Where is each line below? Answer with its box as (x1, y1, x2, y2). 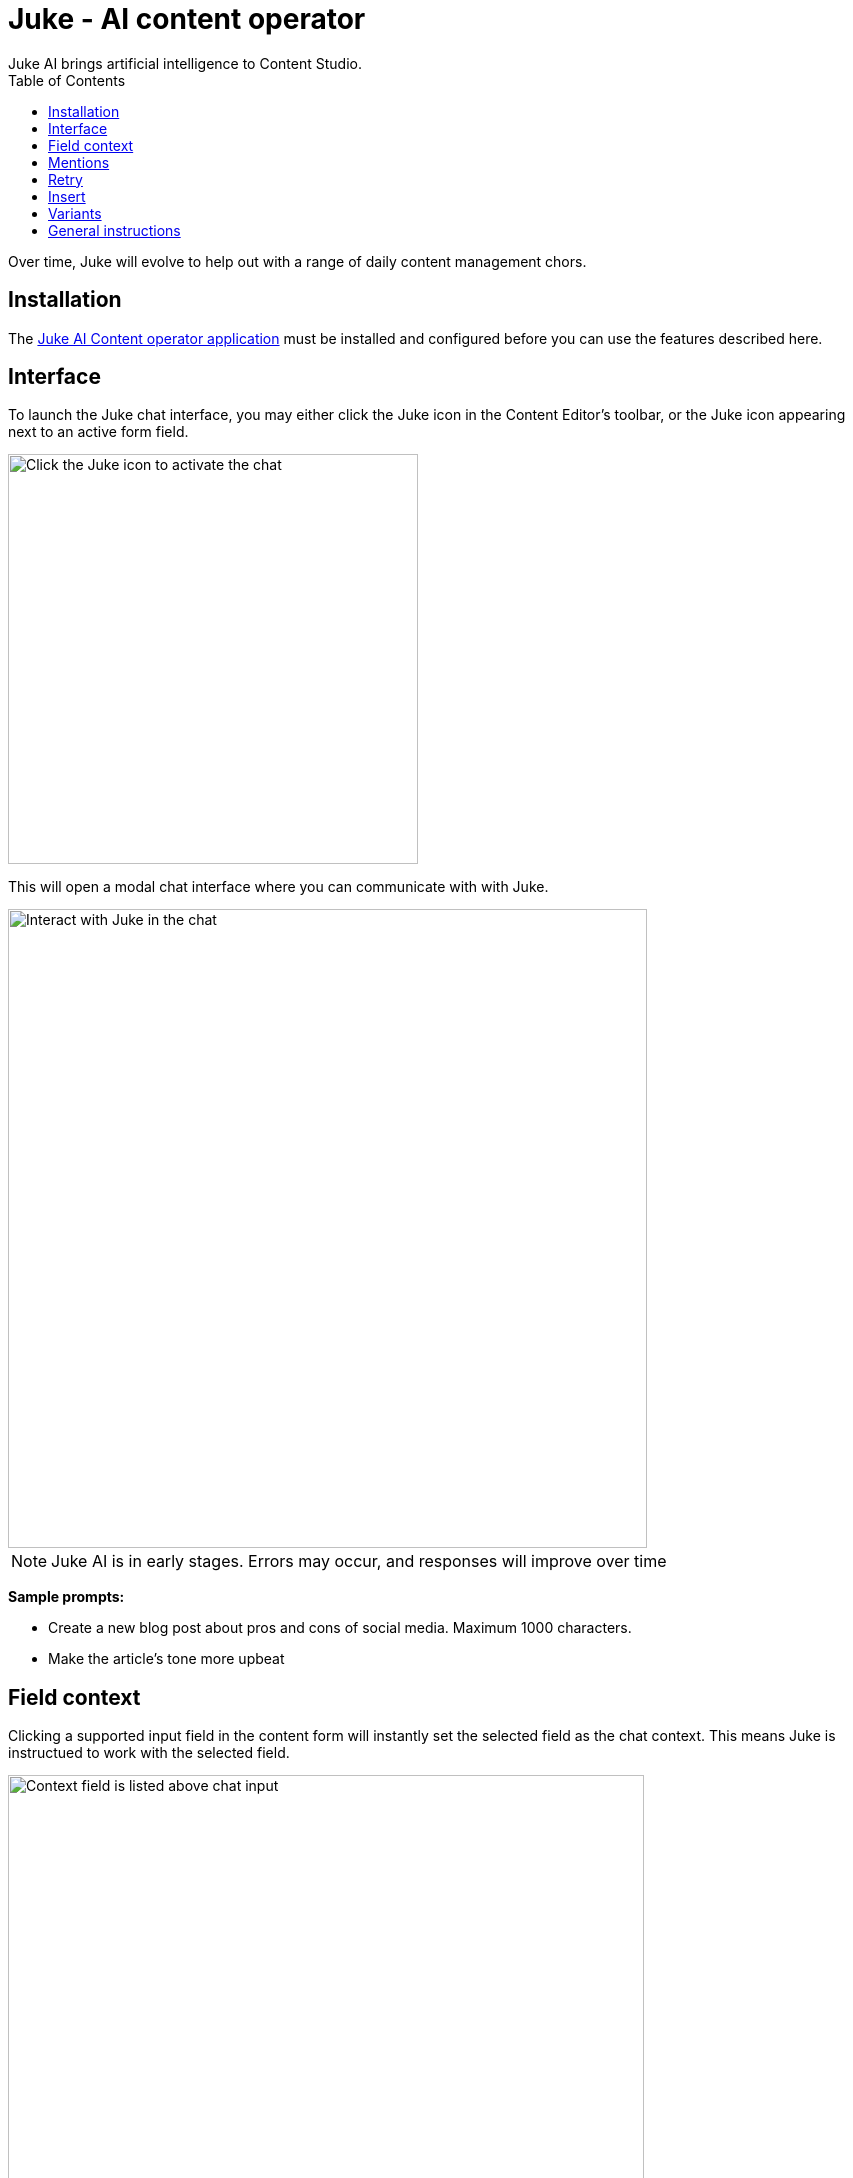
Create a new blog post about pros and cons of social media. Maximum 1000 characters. (48, 1619, 632, 1637)
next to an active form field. (8, 423, 189, 441)
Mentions (48, 153, 110, 171)
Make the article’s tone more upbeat (48, 1650, 285, 1668)
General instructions (48, 221, 181, 239)
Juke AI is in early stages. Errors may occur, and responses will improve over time (51, 1551, 667, 1572)
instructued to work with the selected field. (8, 1744, 290, 1762)
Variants (48, 204, 102, 222)
